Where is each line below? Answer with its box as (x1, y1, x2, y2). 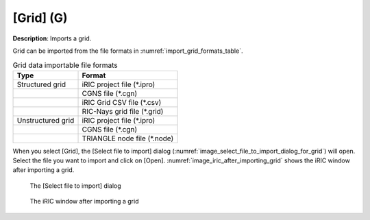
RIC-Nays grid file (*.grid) (82, 106, 164, 116)
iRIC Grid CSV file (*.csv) (82, 97, 162, 107)
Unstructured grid (16, 115, 75, 125)
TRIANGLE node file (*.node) (82, 134, 174, 143)
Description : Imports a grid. (12, 34, 92, 42)
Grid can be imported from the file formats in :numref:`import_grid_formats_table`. (12, 47, 243, 55)
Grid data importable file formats (12, 60, 118, 70)
